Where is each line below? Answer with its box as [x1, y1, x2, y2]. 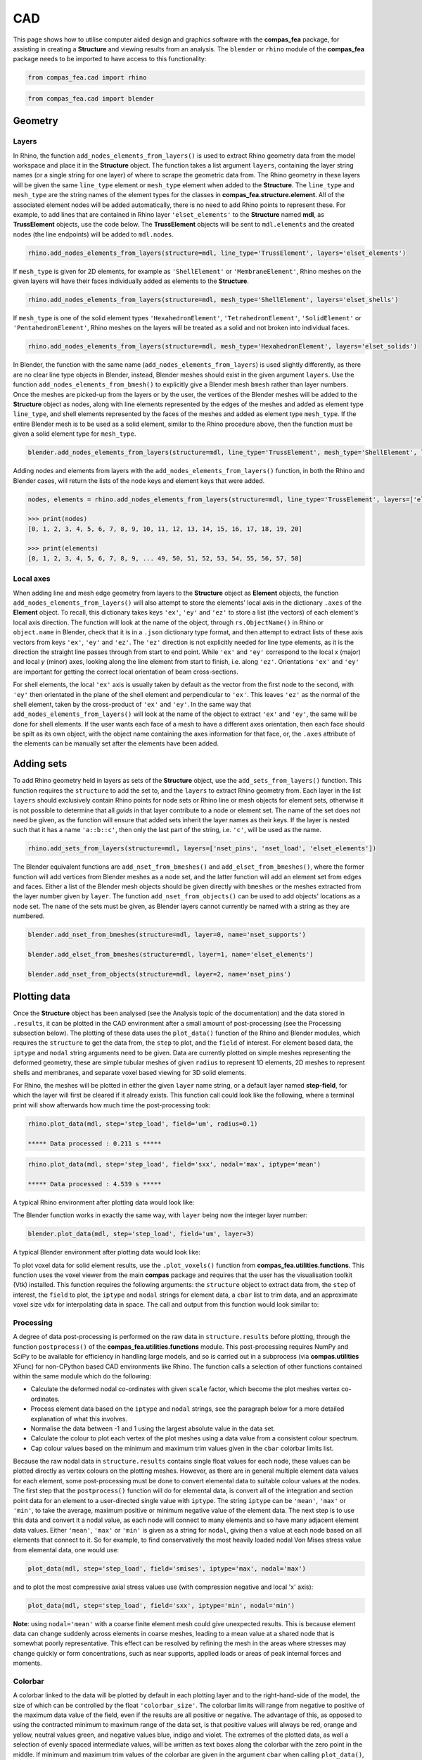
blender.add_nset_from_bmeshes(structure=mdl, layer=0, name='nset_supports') [27, 931, 306, 939]
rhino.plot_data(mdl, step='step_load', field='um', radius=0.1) [27, 1119, 258, 1128]
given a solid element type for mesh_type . [13, 429, 136, 438]
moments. [13, 1659, 42, 1668]
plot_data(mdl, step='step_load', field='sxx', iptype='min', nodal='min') [27, 1602, 295, 1609]
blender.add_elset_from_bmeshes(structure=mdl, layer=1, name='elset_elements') [27, 950, 314, 959]
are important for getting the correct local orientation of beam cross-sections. [13, 667, 238, 676]
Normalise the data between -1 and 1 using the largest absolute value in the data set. [30, 1424, 276, 1433]
